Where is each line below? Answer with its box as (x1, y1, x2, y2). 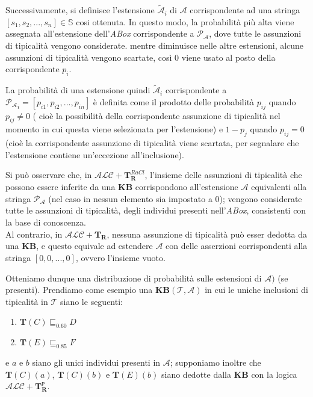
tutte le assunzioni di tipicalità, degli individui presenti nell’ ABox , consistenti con (5, 204, 306, 217)
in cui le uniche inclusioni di (205, 283, 308, 296)
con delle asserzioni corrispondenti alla (166, 239, 308, 252)
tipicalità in (5, 295, 48, 307)
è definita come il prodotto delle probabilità (93, 95, 255, 108)
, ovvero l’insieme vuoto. (75, 251, 166, 263)
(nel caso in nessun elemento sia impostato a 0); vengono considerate (48, 192, 302, 205)
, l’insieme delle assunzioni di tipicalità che (144, 168, 302, 181)
